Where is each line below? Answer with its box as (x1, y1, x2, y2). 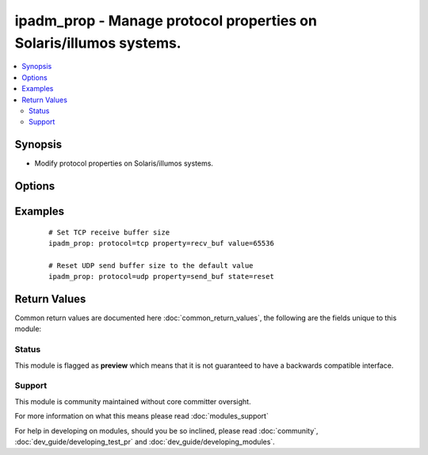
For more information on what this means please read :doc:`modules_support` (14, 411, 269, 421)
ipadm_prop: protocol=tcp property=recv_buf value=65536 (48, 239, 275, 248)
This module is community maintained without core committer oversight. (14, 396, 251, 406)
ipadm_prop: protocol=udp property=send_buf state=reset (48, 272, 275, 281)
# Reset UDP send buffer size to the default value (48, 261, 254, 270)
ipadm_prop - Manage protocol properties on (14, 12, 317, 29)
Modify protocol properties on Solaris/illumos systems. (34, 159, 214, 168)
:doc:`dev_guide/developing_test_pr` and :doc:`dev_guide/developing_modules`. (14, 437, 275, 446)
